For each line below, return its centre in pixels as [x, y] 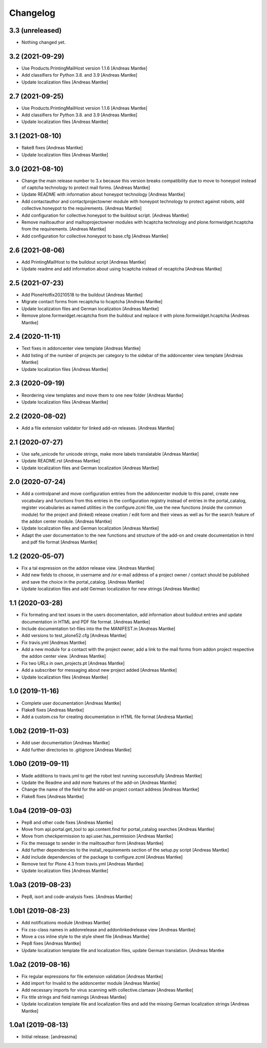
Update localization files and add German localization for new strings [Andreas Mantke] [111, 589]
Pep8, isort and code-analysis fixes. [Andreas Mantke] [77, 897]
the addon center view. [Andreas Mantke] [64, 656]
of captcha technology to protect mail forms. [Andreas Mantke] [86, 187]
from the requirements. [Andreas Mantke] [64, 229]
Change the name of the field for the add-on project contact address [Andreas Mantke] [110, 789]
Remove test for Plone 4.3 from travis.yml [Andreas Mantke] [83, 864]
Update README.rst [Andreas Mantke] [61, 461]
